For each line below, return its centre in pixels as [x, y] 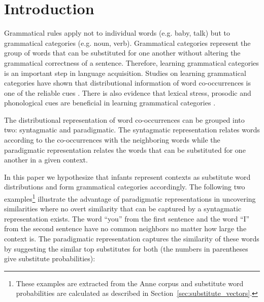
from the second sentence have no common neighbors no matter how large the [125, 228]
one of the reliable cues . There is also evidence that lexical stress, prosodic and [128, 92]
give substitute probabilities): [50, 258]
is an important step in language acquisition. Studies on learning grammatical [125, 73]
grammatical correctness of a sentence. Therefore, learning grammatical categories [131, 62]
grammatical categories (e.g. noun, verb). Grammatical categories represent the [127, 43]
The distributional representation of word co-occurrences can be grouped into [124, 119]
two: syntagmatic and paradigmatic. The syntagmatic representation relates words [132, 130]
